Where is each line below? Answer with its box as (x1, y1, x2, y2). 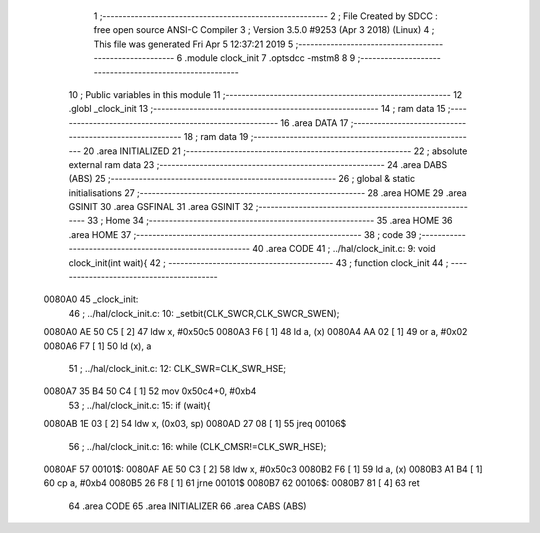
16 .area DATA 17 (280, 116, 349, 129)
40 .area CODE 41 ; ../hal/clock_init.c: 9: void (251, 243, 436, 255)
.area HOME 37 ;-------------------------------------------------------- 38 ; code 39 (68, 228, 417, 240)
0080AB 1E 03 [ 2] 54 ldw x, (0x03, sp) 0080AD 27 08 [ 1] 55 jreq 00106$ (43, 418, 347, 430)
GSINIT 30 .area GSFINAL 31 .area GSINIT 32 (68, 201, 254, 213)
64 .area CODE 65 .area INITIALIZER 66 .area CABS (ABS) (68, 500, 307, 512)
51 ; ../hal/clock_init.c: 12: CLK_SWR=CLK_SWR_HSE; (68, 362, 287, 374)
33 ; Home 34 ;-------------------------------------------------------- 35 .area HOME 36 (86, 215, 454, 227)
